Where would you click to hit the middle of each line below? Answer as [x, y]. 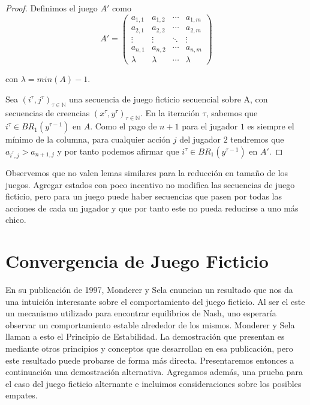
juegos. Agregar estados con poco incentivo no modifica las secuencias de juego [150, 184]
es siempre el [271, 126]
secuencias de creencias [48, 112]
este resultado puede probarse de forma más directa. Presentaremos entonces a [150, 360]
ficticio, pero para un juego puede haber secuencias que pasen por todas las [144, 196]
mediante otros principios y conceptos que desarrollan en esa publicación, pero [149, 348]
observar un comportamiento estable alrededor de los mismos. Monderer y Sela [150, 324]
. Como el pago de [124, 126]
